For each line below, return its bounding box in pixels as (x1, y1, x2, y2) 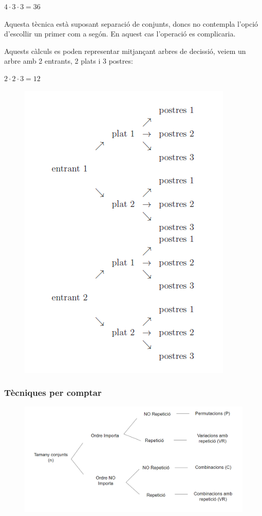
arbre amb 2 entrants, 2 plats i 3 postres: (4, 55, 133, 66)
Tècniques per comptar (4, 386, 102, 399)
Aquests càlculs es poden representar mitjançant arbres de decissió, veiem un (4, 45, 246, 56)
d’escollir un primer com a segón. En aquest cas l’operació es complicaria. (4, 28, 236, 39)
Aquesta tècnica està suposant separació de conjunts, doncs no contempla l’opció (4, 18, 258, 29)
